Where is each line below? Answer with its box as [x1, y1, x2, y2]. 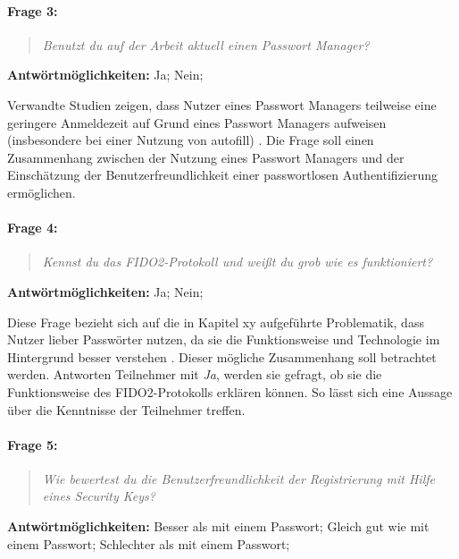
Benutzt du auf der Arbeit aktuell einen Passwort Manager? [42, 35, 370, 54]
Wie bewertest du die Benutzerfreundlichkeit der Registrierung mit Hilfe [42, 469, 435, 487]
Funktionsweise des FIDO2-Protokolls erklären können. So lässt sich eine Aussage [7, 382, 453, 401]
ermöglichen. [7, 182, 76, 201]
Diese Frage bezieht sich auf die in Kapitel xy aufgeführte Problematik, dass [7, 312, 424, 331]
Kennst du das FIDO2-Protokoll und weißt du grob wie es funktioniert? [42, 252, 433, 271]
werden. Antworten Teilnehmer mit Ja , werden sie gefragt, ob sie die [7, 365, 382, 384]
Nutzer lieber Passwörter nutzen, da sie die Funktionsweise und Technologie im [7, 330, 440, 349]
